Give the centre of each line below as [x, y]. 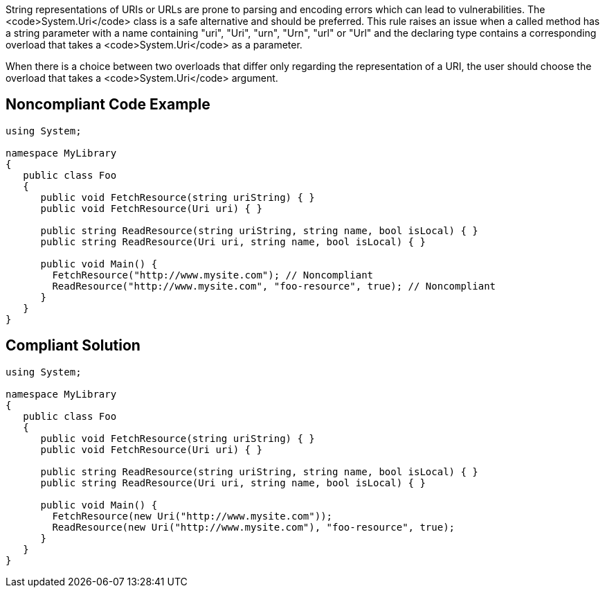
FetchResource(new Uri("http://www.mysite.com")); [192, 516]
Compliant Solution [73, 346]
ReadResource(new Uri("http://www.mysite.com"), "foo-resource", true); [254, 527]
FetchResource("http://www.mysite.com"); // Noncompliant [213, 275]
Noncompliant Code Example [108, 105]
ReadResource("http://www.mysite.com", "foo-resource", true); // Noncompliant [274, 286]
